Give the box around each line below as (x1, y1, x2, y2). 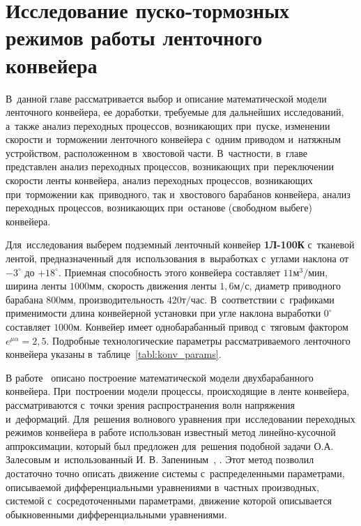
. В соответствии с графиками (204, 292, 335, 306)
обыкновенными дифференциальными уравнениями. (6, 506, 227, 521)
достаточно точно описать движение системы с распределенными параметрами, (6, 465, 345, 480)
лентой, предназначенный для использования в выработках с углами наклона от (6, 251, 349, 266)
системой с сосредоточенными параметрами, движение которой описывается (6, 493, 332, 508)
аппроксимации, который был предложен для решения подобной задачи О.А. (6, 438, 334, 453)
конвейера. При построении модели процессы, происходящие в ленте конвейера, (6, 384, 350, 398)
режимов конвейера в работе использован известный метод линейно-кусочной (6, 425, 336, 439)
